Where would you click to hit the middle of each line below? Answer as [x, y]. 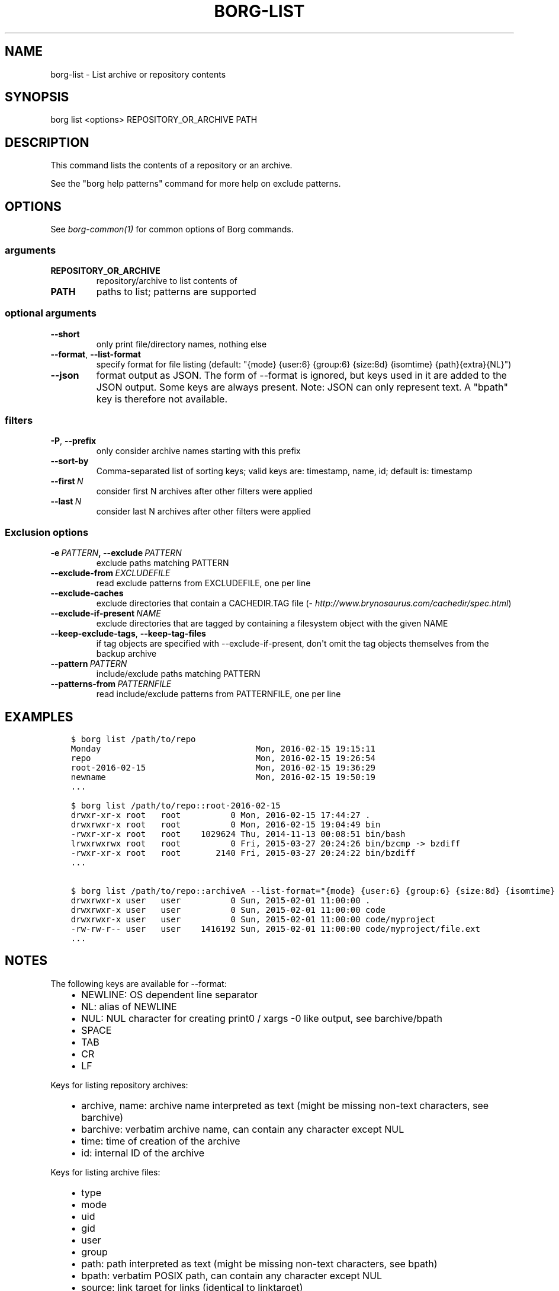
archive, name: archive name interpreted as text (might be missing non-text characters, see [285, 1105]
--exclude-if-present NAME [106, 613]
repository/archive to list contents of [167, 280]
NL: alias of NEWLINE [129, 1006]
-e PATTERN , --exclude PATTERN [116, 553]
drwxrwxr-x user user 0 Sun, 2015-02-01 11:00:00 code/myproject [253, 919]
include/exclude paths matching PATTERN [178, 674]
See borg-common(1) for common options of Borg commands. [172, 229]
